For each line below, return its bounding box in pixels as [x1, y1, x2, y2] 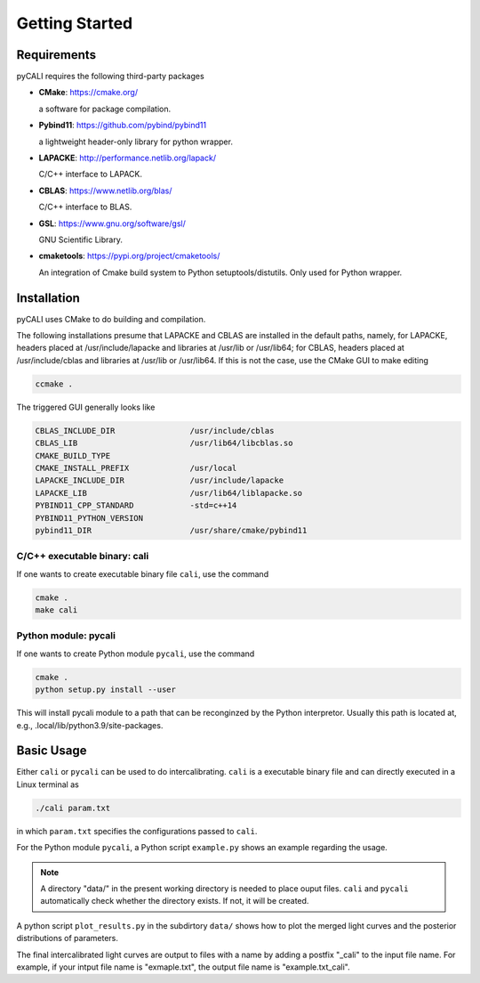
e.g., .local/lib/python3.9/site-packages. [16, 719, 164, 730]
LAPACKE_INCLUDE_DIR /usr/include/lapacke [35, 475, 284, 485]
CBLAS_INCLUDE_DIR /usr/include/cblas [35, 426, 275, 435]
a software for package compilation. [38, 103, 172, 114]
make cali [35, 605, 78, 615]
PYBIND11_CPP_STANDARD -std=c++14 [35, 500, 237, 511]
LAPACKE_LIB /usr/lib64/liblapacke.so [35, 488, 303, 498]
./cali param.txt [35, 802, 111, 813]
